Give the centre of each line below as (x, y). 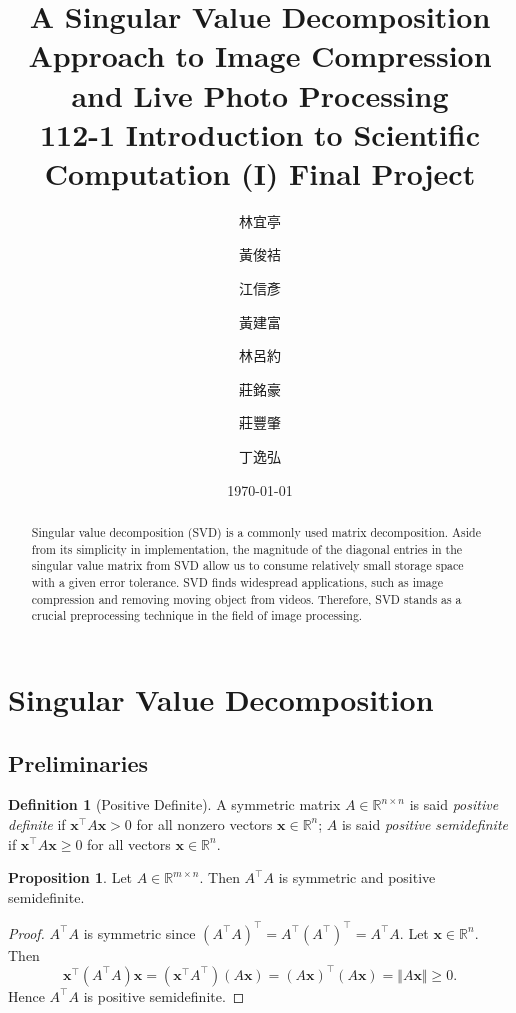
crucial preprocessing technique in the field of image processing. (197, 615)
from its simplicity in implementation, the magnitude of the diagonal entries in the (247, 548)
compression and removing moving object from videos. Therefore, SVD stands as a (246, 598)
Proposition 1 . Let (70, 877)
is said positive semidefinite (424, 823)
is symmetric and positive (357, 877)
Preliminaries (78, 762)
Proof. (26, 932)
